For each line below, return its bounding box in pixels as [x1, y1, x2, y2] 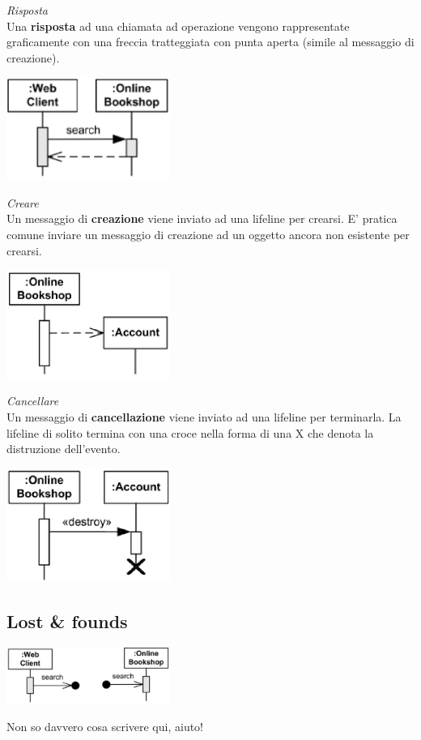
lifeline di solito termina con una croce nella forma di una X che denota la [6, 424, 374, 441]
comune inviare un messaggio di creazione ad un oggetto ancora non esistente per [6, 225, 410, 242]
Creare [6, 194, 39, 211]
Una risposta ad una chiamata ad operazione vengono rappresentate [6, 17, 350, 34]
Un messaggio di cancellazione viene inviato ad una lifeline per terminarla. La [6, 408, 402, 425]
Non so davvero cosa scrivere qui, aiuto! [6, 718, 203, 735]
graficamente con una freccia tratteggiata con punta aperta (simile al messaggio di [6, 33, 415, 50]
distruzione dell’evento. [6, 440, 121, 457]
